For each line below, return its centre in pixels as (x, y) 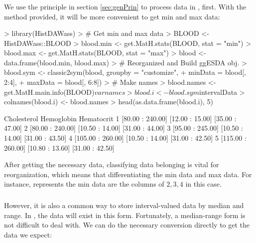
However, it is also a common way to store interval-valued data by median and (124, 205)
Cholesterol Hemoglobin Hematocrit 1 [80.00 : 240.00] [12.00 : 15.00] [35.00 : (120, 118)
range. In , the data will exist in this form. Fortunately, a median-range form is (125, 215)
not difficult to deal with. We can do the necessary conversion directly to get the (127, 225)
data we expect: (28, 234)
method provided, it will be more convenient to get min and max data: (112, 16)
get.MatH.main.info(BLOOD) (49, 92)
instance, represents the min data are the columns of (84, 184)
